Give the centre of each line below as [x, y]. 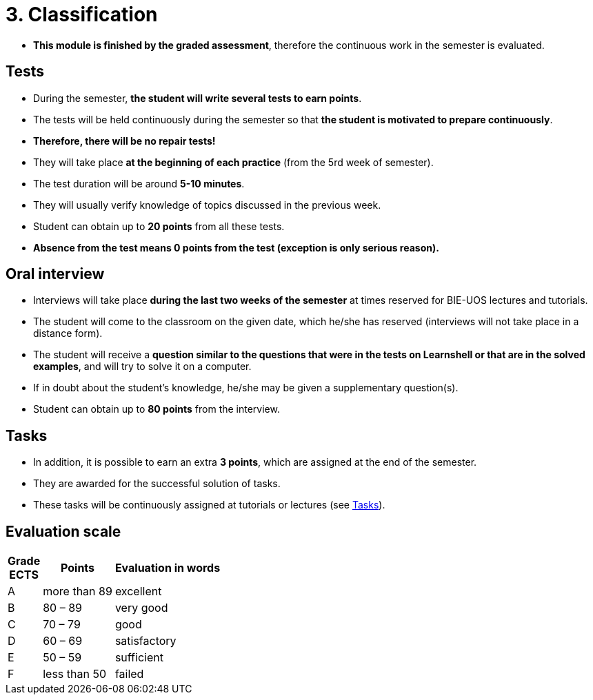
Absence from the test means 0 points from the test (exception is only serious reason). [236, 247]
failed [129, 674]
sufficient [139, 658]
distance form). [68, 333]
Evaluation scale [63, 531]
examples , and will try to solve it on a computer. [142, 367]
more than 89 [78, 591]
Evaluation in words [168, 568]
